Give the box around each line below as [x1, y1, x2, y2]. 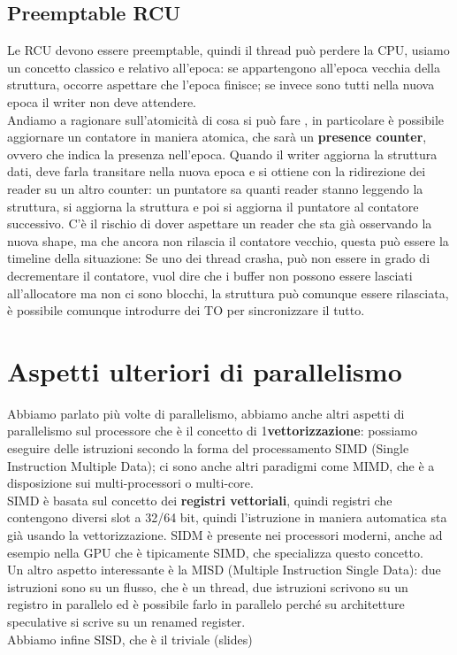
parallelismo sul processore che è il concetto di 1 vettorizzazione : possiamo [7, 421, 417, 440]
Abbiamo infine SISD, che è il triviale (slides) [7, 629, 253, 648]
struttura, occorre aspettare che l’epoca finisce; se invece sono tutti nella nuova [7, 75, 435, 94]
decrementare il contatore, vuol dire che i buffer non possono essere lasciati [7, 266, 413, 284]
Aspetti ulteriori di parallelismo [7, 352, 402, 389]
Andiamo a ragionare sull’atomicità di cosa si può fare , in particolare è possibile [7, 110, 445, 128]
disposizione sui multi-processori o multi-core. [7, 474, 254, 492]
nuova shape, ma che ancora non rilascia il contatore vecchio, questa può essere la [7, 231, 449, 250]
